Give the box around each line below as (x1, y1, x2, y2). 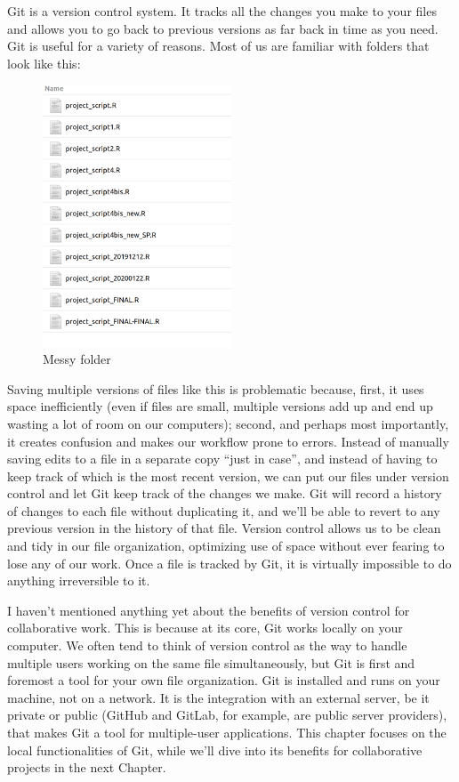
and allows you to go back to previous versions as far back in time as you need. (7, 19, 439, 37)
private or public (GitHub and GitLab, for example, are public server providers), (7, 705, 447, 724)
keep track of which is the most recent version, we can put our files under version (7, 466, 449, 485)
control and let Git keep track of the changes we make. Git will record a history (7, 484, 442, 503)
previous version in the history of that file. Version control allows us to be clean (7, 519, 441, 537)
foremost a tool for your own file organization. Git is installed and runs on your (7, 671, 440, 689)
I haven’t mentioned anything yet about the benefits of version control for (7, 601, 410, 619)
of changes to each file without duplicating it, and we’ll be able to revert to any (7, 501, 440, 520)
